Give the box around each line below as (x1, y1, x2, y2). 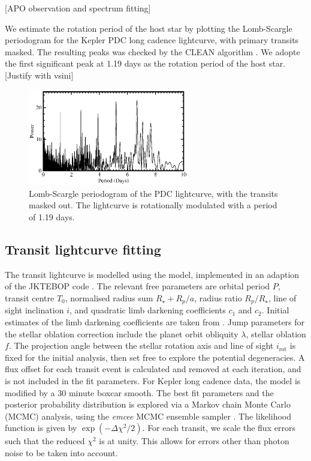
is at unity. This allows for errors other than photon (99, 435, 289, 447)
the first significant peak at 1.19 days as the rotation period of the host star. (5, 57, 286, 70)
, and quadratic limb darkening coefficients (70, 304, 226, 316)
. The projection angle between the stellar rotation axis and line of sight (8, 339, 274, 352)
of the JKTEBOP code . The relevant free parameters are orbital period (5, 280, 270, 292)
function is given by (5, 421, 77, 434)
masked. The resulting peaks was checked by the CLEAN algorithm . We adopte (5, 45, 300, 58)
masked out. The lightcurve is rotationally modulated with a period (29, 199, 277, 211)
